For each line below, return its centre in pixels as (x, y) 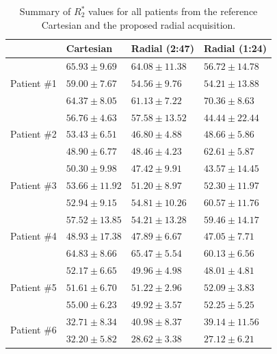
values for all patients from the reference (173, 11)
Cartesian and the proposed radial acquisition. (138, 24)
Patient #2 (34, 134)
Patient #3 (34, 185)
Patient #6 (34, 330)
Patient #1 (34, 83)
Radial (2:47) (162, 48)
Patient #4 (34, 236)
